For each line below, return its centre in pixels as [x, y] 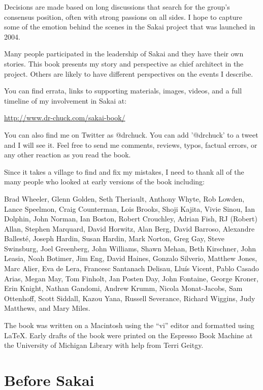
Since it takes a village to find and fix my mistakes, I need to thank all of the [124, 171]
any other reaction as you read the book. [68, 155]
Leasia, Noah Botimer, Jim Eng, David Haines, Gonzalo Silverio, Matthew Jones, [131, 258]
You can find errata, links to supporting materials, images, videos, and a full [123, 91]
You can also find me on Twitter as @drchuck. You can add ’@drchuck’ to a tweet [131, 134]
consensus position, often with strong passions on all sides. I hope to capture [123, 17]
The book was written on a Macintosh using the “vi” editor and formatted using [129, 325]
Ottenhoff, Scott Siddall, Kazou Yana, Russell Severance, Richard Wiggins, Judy [130, 298]
